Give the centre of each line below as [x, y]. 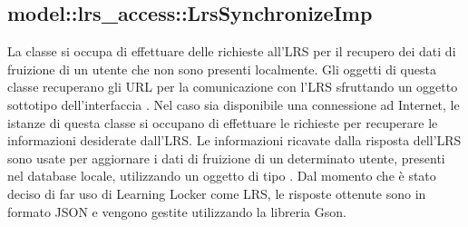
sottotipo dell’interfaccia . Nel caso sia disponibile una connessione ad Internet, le [234, 104]
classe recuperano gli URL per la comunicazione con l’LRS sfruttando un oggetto [233, 87]
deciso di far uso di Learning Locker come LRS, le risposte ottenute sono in [217, 193]
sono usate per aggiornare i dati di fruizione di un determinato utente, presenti [226, 158]
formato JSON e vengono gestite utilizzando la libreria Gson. [177, 211]
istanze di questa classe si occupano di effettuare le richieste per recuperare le [223, 122]
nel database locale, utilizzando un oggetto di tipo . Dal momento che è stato [222, 176]
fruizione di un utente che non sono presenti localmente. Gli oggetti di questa [222, 69]
